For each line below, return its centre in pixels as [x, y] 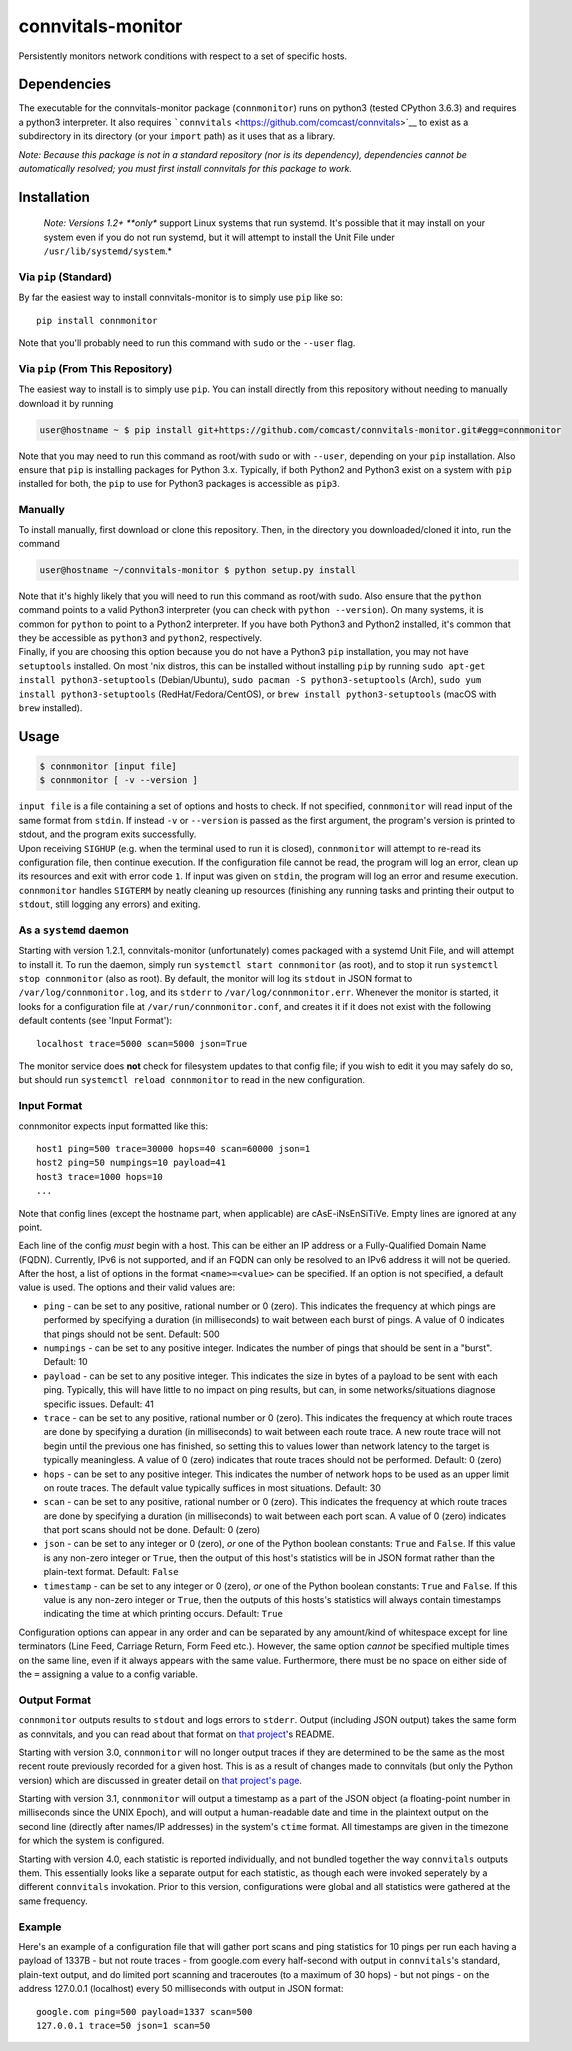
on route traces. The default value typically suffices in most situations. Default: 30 [212, 1487]
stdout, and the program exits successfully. [107, 834]
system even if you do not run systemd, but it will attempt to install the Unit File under [219, 237]
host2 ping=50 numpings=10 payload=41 [131, 1163]
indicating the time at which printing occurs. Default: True [163, 1614]
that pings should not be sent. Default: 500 [131, 1334]
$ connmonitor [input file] [108, 766]
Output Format [55, 1700]
